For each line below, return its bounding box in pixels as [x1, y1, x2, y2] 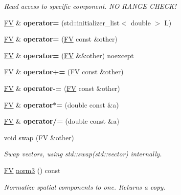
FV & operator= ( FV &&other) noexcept [4, 50, 134, 60]
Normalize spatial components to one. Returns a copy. [4, 181, 166, 192]
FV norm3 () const [4, 165, 61, 175]
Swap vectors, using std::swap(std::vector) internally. [4, 149, 162, 159]
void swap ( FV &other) [4, 132, 74, 142]
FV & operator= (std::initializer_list [4, 17, 120, 27]
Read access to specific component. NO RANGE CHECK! [4, 1, 177, 11]
